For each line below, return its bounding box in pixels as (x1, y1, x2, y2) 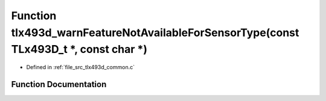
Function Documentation (11, 79, 107, 90)
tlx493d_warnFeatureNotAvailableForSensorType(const (11, 26, 299, 39)
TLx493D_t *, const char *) (11, 43, 148, 57)
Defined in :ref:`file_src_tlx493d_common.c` (26, 64, 135, 71)
